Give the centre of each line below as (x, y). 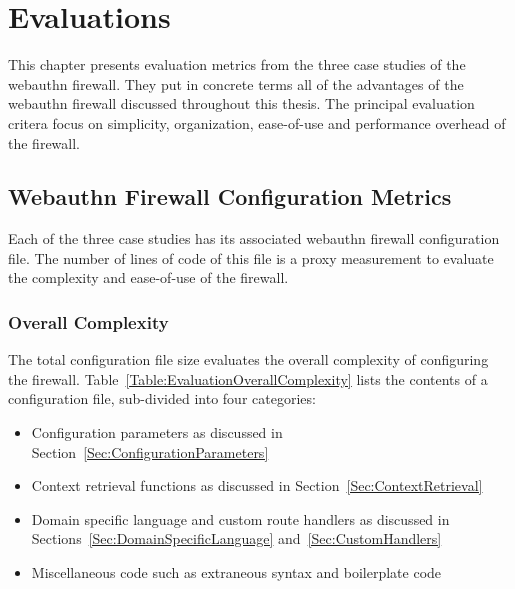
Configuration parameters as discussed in (157, 432)
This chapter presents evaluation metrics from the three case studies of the (237, 64)
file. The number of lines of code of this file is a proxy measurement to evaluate (251, 257)
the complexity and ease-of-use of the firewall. (148, 277)
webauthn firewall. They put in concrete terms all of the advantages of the (236, 83)
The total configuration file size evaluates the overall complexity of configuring (248, 359)
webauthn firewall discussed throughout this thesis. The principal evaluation (241, 103)
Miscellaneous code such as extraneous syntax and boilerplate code (236, 572)
